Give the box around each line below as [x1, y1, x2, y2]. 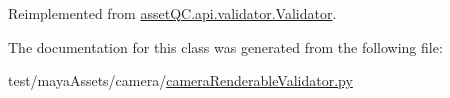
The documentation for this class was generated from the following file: [8, 36, 443, 57]
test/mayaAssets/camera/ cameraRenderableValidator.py [8, 70, 353, 91]
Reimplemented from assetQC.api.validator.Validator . [8, 3, 337, 23]
